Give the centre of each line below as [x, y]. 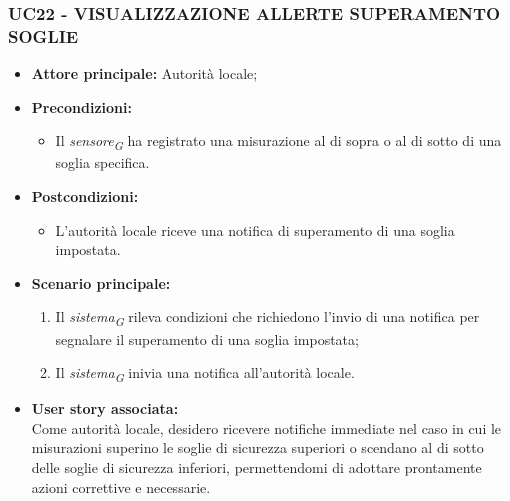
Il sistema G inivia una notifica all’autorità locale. [205, 373]
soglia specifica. [102, 162]
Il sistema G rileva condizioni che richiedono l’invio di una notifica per [267, 318]
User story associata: [105, 408]
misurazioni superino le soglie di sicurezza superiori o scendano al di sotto [257, 447]
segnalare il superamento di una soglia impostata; [207, 338]
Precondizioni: [81, 106]
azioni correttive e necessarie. [121, 486]
